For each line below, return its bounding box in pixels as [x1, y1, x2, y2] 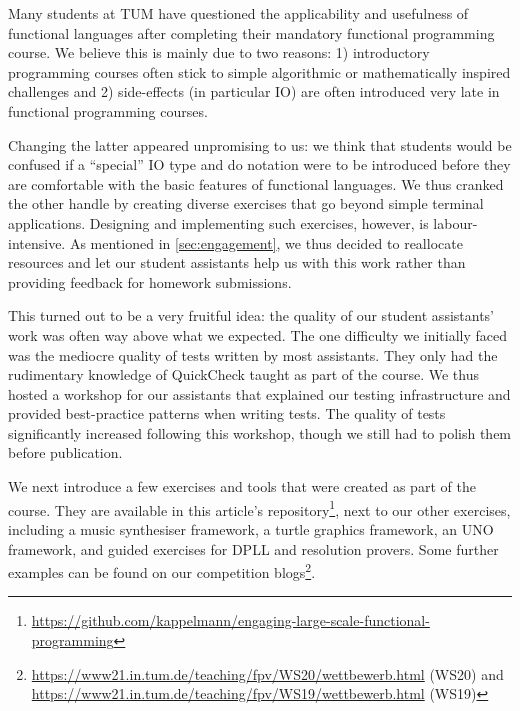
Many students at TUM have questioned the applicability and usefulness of [8, 3, 469, 23]
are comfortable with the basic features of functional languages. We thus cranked [8, 173, 504, 194]
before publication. [8, 442, 123, 463]
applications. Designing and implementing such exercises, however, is [8, 212, 429, 233]
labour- [433, 212, 478, 233]
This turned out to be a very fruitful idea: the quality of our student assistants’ [8, 305, 494, 326]
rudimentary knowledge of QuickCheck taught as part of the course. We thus [8, 364, 479, 385]
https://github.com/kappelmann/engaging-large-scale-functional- [31, 610, 430, 631]
